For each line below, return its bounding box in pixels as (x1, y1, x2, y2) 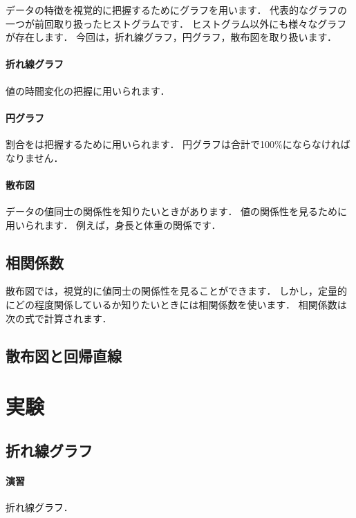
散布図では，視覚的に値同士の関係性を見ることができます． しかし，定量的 (6, 284, 348, 298)
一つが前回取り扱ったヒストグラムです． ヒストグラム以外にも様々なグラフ (6, 16, 347, 30)
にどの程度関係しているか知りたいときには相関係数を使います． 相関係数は (6, 297, 347, 311)
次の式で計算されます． (6, 311, 112, 325)
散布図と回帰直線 (6, 344, 122, 366)
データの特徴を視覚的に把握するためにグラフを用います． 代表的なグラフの (6, 3, 348, 17)
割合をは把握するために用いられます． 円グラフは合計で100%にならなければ (6, 136, 350, 151)
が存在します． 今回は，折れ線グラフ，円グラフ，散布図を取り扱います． (6, 30, 337, 44)
